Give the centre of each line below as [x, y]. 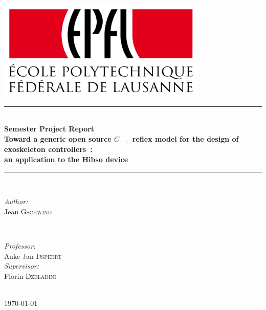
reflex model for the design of [185, 138]
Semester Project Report [49, 129]
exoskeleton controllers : [48, 149]
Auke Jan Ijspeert [33, 256]
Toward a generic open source [58, 138]
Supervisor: [21, 266]
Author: [16, 201]
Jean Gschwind [28, 211]
